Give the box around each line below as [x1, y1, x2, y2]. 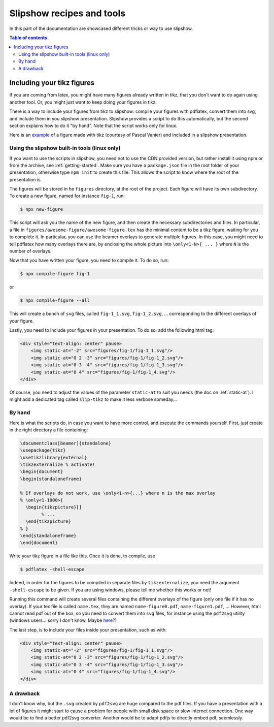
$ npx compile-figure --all [20, 298, 90, 303]
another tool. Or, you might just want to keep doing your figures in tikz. [9, 99, 157, 105]
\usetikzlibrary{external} [20, 455, 87, 460]
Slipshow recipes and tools [9, 8, 126, 19]
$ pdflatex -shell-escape [20, 566, 85, 573]
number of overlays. [9, 248, 52, 254]
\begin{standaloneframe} [20, 476, 82, 482]
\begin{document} [20, 469, 63, 475]
